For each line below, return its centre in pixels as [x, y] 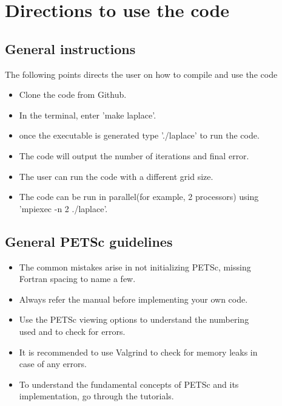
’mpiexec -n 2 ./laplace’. [63, 208]
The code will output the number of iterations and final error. [134, 155]
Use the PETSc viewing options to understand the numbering [134, 319]
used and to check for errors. [72, 331]
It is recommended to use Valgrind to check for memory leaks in [138, 352]
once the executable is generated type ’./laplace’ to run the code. [139, 135]
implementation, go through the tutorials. [96, 396]
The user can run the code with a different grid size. [116, 176]
